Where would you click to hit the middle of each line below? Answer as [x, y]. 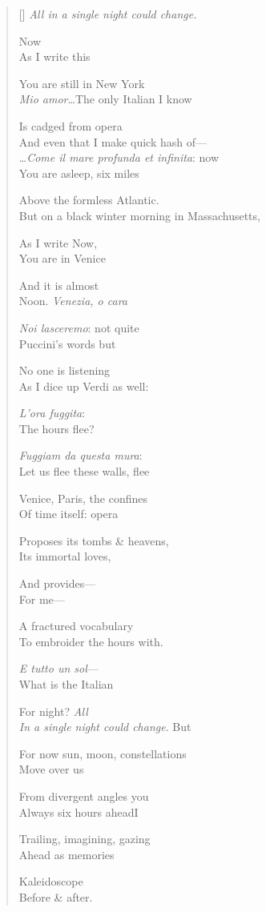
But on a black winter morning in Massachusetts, [139, 215]
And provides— [57, 583]
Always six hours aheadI [79, 812]
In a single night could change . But [105, 727]
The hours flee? [56, 428]
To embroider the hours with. [91, 641]
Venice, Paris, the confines [83, 498]
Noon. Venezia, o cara [73, 301]
